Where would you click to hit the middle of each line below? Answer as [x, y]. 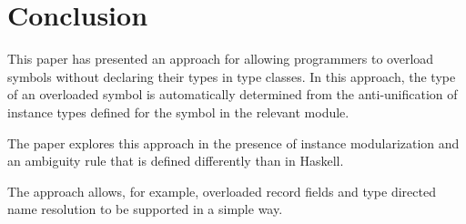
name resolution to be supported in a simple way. [145, 209]
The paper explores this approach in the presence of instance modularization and [233, 143]
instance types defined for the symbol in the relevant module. [178, 112]
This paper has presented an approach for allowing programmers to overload [221, 59]
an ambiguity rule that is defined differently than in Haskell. [176, 161]
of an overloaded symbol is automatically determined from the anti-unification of [233, 94]
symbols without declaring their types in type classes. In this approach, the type [232, 76]
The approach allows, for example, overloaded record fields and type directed [222, 191]
